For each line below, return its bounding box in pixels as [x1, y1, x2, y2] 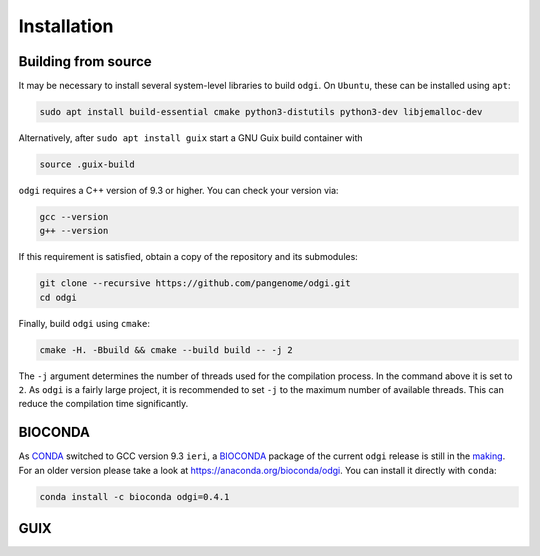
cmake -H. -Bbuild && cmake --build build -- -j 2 [39, 344, 294, 355]
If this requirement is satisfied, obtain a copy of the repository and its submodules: [18, 251, 359, 263]
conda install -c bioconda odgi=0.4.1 [39, 491, 230, 502]
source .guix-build [39, 159, 135, 170]
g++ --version [39, 225, 109, 237]
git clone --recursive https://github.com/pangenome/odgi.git [39, 278, 351, 289]
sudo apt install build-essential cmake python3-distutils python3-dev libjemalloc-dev [39, 106, 483, 118]
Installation [18, 15, 114, 37]
